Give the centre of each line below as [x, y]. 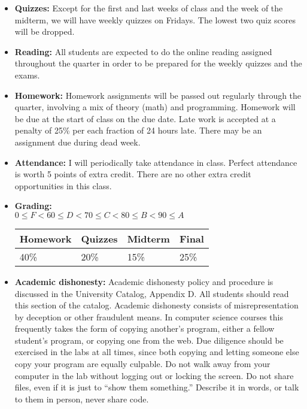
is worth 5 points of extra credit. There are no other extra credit [133, 174]
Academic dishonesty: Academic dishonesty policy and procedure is [144, 281]
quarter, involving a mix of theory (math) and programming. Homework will [155, 107]
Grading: [33, 206]
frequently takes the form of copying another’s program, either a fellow [145, 328]
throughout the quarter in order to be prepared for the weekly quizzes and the [158, 63]
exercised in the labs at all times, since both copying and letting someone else [157, 352]
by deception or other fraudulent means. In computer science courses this [149, 316]
